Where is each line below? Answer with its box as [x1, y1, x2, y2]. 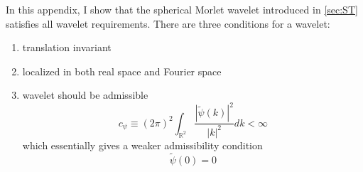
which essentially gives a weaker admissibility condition [22, 137, 263, 152]
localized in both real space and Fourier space [22, 63, 222, 78]
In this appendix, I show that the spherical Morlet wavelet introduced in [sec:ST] [6, 2, 358, 16]
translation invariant [22, 40, 112, 55]
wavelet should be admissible [22, 87, 148, 102]
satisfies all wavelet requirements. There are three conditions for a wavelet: [6, 16, 330, 31]
